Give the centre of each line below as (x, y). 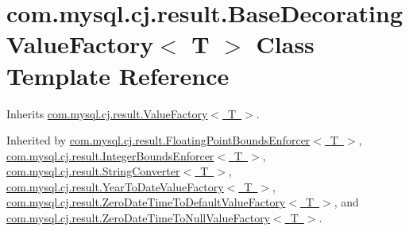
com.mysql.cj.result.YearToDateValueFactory (115, 186)
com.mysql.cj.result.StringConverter (93, 171)
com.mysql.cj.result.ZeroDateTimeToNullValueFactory (139, 218)
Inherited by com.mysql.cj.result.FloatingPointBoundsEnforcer (158, 140)
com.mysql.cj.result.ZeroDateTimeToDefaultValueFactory (146, 202)
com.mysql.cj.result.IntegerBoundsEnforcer (110, 155)
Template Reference (118, 75)
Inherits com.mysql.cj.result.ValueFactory (107, 113)
